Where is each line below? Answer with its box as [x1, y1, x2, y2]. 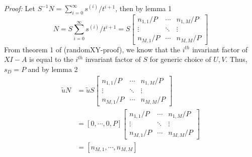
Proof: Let [4, 3, 35, 13]
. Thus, [225, 54, 247, 64]
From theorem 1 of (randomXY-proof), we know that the [4, 44, 180, 54]
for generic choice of [149, 54, 211, 64]
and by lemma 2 [28, 63, 78, 74]
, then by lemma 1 [115, 3, 172, 13]
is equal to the [29, 54, 73, 64]
